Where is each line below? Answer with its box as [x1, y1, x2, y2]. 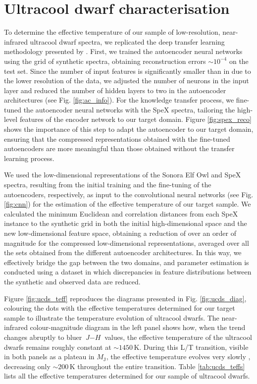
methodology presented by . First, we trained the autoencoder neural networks [4, 46, 243, 56]
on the [229, 55, 249, 66]
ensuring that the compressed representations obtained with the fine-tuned [4, 133, 230, 144]
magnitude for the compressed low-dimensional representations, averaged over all [4, 237, 249, 248]
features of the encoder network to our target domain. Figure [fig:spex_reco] [19, 114, 252, 124]
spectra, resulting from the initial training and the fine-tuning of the [4, 179, 211, 190]
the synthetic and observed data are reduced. [4, 276, 141, 286]
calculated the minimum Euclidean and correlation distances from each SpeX [4, 208, 238, 219]
